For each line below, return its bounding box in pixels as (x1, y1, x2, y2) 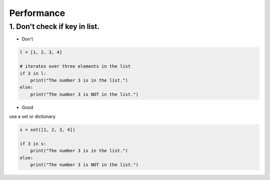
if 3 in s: (19, 140, 46, 146)
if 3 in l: (19, 70, 46, 76)
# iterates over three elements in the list (19, 63, 131, 69)
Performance (9, 7, 65, 18)
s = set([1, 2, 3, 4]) (19, 127, 75, 132)
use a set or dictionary (9, 113, 56, 119)
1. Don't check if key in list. (9, 22, 100, 31)
